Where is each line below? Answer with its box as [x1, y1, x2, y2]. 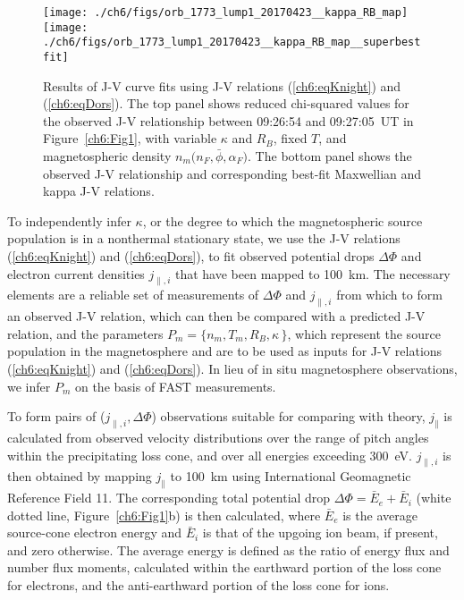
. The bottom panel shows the [248, 147, 412, 165]
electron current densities [7, 264, 145, 283]
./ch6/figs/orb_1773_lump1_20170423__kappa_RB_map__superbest [43, 36, 421, 49]
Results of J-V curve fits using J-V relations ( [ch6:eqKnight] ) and [43, 76, 401, 95]
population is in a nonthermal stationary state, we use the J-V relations [7, 229, 401, 248]
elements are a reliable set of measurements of [7, 285, 259, 304]
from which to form [336, 285, 443, 304]
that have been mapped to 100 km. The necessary [174, 264, 451, 283]
